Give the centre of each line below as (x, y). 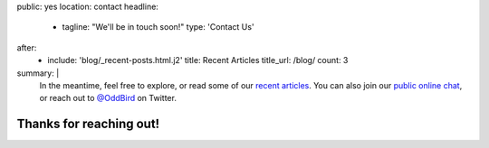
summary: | (38, 73)
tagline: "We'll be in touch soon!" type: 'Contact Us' (158, 27)
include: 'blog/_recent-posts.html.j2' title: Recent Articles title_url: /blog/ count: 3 (198, 60)
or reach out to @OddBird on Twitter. (108, 98)
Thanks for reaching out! (88, 124)
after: (27, 47)
